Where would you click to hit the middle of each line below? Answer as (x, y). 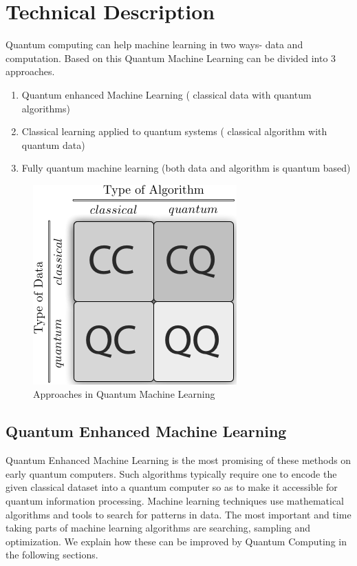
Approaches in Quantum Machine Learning (124, 394)
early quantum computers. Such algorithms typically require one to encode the (171, 473)
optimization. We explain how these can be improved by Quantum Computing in (176, 541)
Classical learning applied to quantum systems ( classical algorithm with (174, 131)
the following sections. (52, 555)
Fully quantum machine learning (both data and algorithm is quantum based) (186, 168)
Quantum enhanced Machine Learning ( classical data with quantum (166, 94)
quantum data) (53, 144)
